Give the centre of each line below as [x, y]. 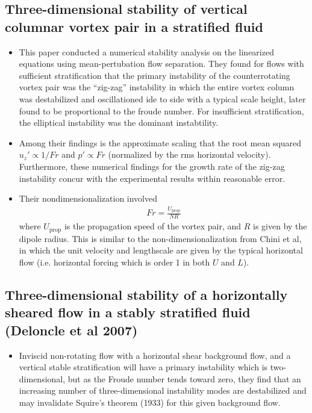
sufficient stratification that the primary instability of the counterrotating [154, 75]
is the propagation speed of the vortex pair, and [153, 226]
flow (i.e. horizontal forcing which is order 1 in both [114, 262]
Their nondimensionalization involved [88, 198]
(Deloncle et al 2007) [71, 330]
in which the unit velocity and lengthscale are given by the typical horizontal [161, 250]
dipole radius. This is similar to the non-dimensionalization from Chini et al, [160, 238]
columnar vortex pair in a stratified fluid [134, 26]
